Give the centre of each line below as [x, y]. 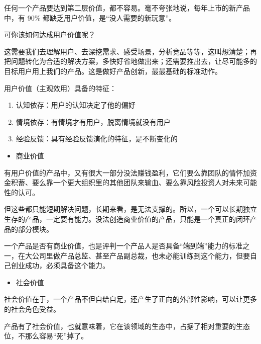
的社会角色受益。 [32, 309]
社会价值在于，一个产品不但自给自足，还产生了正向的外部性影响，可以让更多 [130, 299]
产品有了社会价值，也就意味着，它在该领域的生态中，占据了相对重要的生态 [127, 326]
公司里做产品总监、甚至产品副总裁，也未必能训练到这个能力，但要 [141, 255]
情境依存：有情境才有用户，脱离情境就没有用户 [93, 121]
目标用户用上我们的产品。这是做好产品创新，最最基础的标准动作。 [113, 71]
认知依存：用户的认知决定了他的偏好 [76, 105]
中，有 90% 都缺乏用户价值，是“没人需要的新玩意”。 [90, 17]
